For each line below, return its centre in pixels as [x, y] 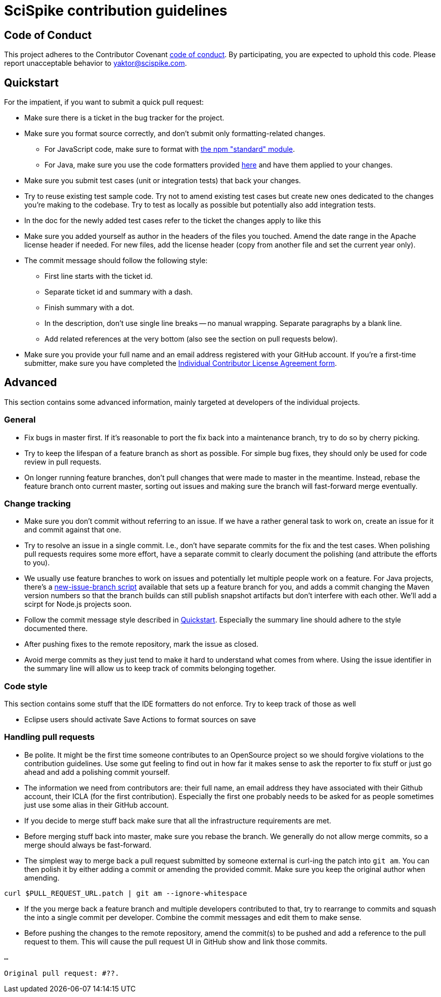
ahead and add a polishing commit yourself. [97, 772]
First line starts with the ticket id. [99, 276]
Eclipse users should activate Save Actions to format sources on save [140, 720]
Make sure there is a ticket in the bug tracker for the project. [124, 118]
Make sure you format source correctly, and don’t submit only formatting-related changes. [175, 134]
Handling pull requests [50, 737]
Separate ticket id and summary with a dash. [119, 292]
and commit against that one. [73, 530]
